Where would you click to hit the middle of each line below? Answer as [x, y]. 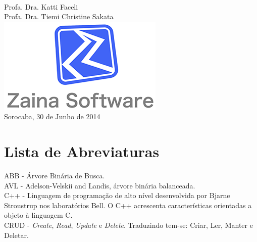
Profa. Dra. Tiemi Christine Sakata [59, 16]
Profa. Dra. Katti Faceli [41, 6]
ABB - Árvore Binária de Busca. [55, 176]
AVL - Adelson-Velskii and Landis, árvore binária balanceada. [100, 185]
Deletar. [16, 235]
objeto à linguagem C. [38, 215]
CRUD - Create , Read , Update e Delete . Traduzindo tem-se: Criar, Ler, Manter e [128, 225]
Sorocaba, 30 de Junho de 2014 [52, 116]
